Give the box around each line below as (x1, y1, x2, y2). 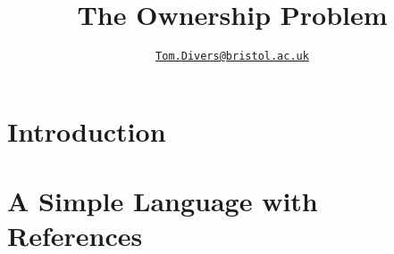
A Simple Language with (7, 183, 318, 219)
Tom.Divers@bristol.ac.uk (155, 50, 309, 63)
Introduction (7, 112, 166, 149)
